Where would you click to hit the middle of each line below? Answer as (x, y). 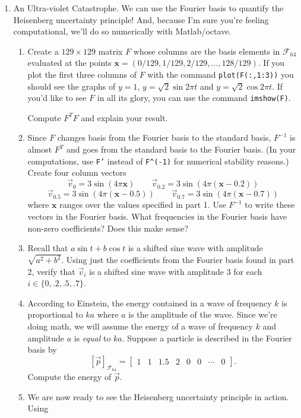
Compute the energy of (69, 376)
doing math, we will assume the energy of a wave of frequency (140, 326)
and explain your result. (124, 117)
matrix (110, 51)
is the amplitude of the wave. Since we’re (203, 314)
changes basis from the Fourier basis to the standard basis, (164, 137)
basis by (42, 349)
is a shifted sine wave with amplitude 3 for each (176, 271)
